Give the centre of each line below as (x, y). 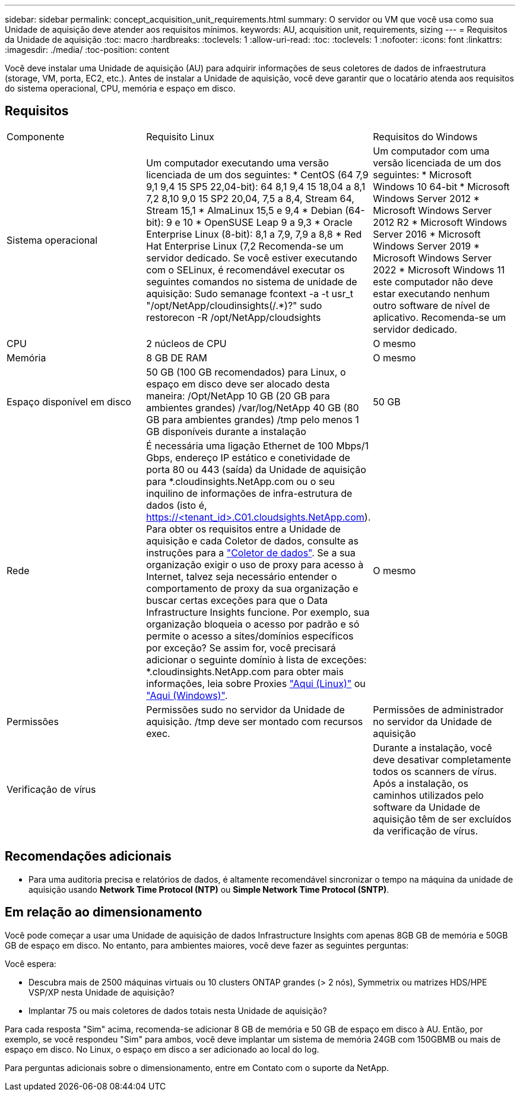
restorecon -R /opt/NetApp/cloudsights (234, 317)
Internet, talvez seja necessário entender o (242, 576)
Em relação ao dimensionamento (104, 912)
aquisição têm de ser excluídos (442, 819)
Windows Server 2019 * (426, 246)
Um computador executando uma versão (237, 163)
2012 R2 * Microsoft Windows (440, 222)
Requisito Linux (180, 136)
